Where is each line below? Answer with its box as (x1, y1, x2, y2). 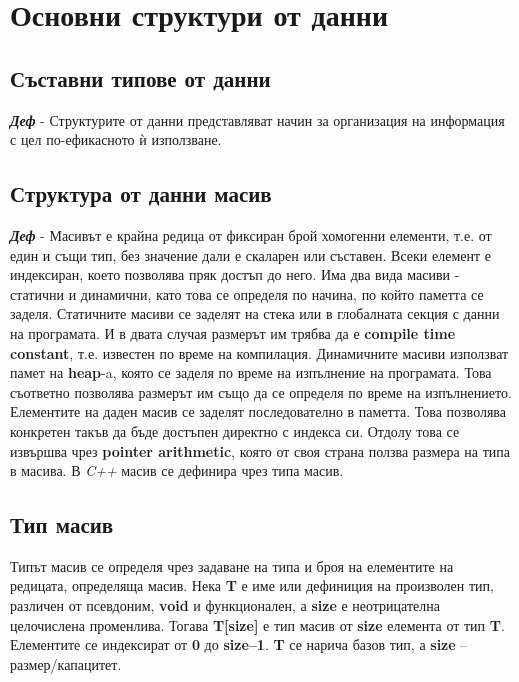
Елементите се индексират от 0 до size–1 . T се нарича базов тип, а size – (10, 634, 468, 655)
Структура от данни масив (10, 178, 272, 209)
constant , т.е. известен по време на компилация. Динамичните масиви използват (10, 342, 509, 363)
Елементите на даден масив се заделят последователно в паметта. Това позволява (10, 401, 507, 422)
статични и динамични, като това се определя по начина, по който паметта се (10, 283, 484, 304)
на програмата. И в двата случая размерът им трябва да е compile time (10, 322, 456, 343)
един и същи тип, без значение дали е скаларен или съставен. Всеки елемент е (10, 244, 491, 265)
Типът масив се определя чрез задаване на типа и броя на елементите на (10, 555, 454, 576)
